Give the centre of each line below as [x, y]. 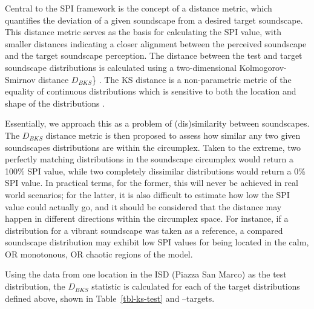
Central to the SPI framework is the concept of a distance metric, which [139, 8]
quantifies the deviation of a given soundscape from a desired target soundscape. [154, 20]
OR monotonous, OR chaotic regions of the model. [99, 254]
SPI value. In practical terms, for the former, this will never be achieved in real [152, 183]
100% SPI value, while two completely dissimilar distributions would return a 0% [155, 171]
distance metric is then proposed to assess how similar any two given [173, 135]
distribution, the [35, 286]
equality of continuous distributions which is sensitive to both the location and [151, 91]
